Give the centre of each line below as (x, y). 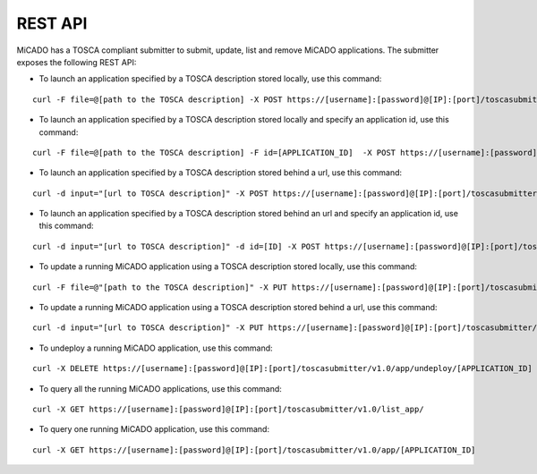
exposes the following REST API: (77, 62)
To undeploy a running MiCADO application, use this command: (156, 348)
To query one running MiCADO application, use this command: (154, 429)
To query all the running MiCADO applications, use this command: (160, 388)
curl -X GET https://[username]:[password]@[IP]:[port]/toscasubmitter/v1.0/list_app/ (228, 409)
